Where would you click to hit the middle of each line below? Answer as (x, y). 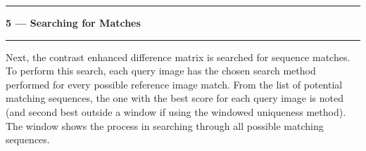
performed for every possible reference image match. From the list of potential (174, 84)
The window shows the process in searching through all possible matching (165, 125)
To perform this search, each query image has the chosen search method (161, 71)
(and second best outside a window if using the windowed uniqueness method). (176, 111)
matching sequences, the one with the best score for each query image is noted (175, 98)
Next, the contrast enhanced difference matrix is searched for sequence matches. (178, 57)
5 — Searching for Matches (73, 22)
